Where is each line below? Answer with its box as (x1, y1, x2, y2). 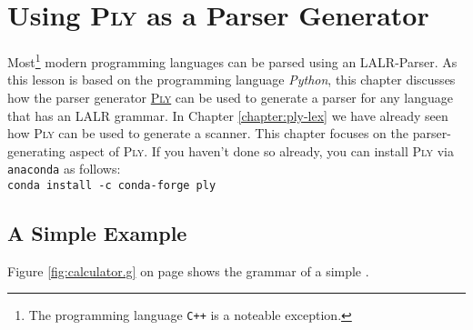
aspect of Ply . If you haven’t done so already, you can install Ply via (69, 141, 454, 160)
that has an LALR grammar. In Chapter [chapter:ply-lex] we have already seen (7, 105, 448, 125)
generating (7, 141, 65, 160)
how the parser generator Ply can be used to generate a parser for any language (7, 87, 454, 106)
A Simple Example (7, 219, 187, 247)
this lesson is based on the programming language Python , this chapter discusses (7, 70, 456, 89)
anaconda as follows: (7, 159, 121, 178)
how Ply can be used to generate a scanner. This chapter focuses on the (7, 124, 408, 143)
